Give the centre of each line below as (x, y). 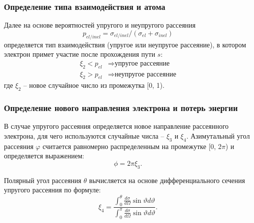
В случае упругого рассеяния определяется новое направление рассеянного (116, 126)
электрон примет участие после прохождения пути (80, 54)
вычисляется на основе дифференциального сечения (167, 180)
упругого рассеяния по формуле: (52, 190)
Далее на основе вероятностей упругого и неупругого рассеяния (100, 25)
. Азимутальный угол (218, 136)
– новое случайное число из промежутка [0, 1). (94, 85)
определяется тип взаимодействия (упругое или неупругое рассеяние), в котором (125, 44)
